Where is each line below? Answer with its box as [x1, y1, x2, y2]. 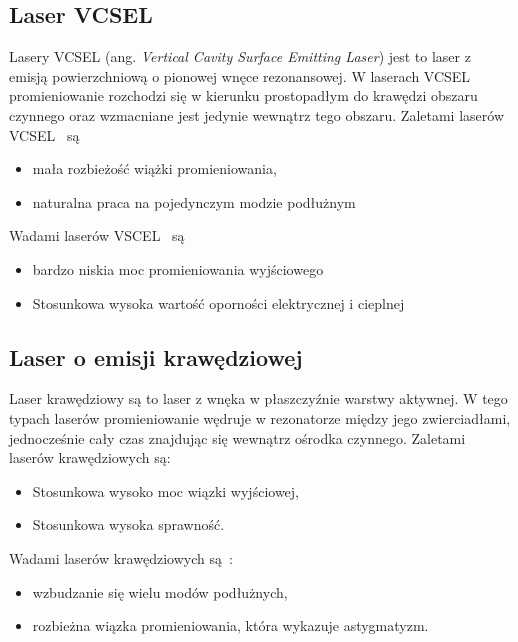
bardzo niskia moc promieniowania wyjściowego [32, 258, 324, 279]
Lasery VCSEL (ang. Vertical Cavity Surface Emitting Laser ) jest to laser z [9, 46, 471, 67]
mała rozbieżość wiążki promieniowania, [32, 158, 277, 179]
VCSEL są [9, 124, 80, 145]
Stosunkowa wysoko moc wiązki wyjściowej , [32, 480, 300, 501]
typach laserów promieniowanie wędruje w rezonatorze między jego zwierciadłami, [9, 407, 511, 428]
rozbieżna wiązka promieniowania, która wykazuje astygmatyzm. [32, 615, 429, 636]
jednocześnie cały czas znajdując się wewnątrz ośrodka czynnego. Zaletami [9, 427, 466, 448]
